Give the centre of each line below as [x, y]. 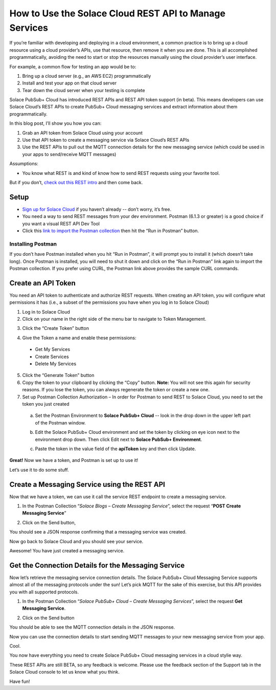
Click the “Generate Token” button [58, 375]
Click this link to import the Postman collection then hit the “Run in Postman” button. [111, 231]
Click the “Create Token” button [56, 328]
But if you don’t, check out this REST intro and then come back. [76, 182]
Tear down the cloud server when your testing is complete [84, 90]
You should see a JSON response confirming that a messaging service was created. [98, 532]
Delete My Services [56, 364]
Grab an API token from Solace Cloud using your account [83, 132]
